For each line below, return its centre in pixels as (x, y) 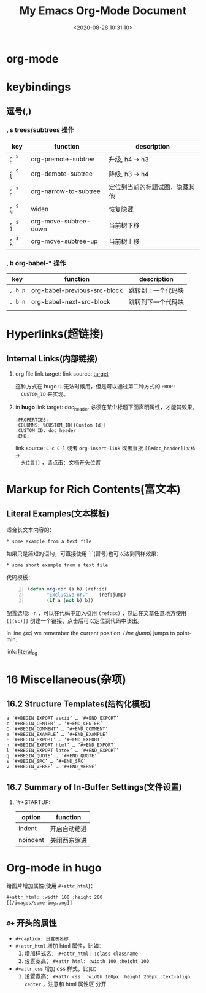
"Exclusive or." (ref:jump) (87, 595)
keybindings (39, 87)
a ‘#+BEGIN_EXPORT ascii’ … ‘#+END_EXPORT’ (63, 719)
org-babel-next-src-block (71, 302)
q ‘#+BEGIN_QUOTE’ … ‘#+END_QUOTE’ (52, 756)
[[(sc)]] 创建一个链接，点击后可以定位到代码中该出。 (74, 620)
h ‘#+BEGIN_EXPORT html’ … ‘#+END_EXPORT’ (61, 745)
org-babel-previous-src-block (77, 290)
